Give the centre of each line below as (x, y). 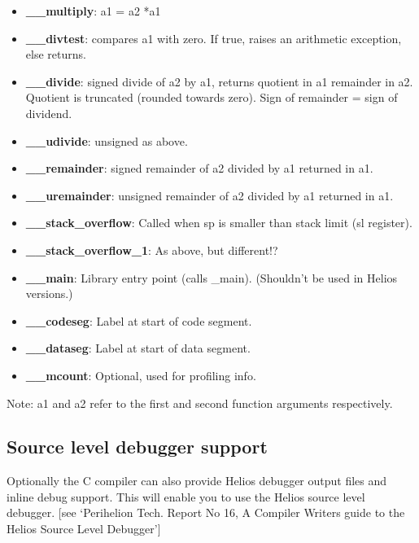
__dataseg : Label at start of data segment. (138, 348)
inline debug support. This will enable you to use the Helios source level (186, 496)
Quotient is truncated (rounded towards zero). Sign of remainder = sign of (212, 97)
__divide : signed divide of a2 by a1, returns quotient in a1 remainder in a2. (219, 81)
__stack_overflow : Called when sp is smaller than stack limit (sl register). (219, 223)
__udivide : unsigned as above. (107, 140)
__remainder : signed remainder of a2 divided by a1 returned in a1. (199, 168)
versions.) (49, 293)
